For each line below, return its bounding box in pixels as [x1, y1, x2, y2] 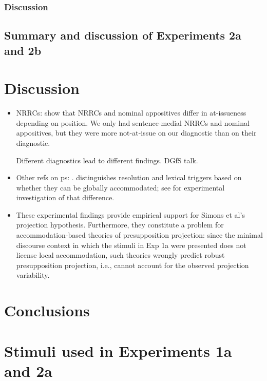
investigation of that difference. [16, 192, 115, 203]
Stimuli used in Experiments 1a [4, 340, 232, 361]
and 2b [4, 42, 42, 58]
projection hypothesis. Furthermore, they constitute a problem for [16, 219, 224, 230]
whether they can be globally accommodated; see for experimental [16, 182, 225, 193]
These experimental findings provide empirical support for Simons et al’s [16, 209, 245, 220]
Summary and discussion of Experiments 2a [4, 27, 241, 43]
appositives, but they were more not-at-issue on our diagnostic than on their [16, 127, 257, 138]
